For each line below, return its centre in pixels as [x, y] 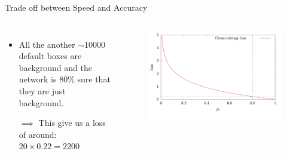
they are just [42, 90]
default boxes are [50, 56]
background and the [55, 67]
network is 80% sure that [65, 79]
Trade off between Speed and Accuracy [76, 7]
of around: [38, 134]
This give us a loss [72, 123]
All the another [47, 44]
